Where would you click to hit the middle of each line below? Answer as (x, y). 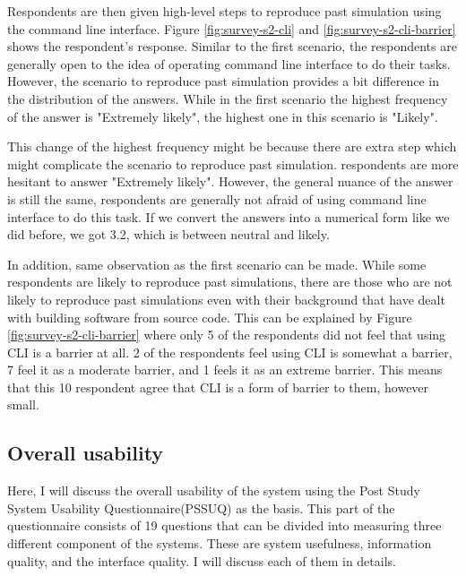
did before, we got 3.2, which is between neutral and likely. (168, 234)
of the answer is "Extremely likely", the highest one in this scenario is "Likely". (223, 116)
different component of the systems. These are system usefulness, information (220, 543)
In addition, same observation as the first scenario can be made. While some (217, 264)
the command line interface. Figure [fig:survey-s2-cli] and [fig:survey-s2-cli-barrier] (232, 28)
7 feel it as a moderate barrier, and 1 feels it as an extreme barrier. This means (225, 370)
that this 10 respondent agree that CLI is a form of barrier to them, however (218, 387)
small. (23, 404)
